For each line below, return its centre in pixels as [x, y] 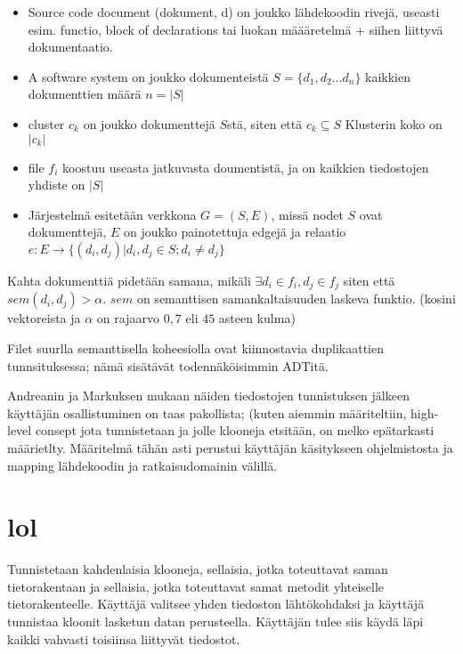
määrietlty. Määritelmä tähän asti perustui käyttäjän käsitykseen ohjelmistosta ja [230, 447]
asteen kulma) [257, 318]
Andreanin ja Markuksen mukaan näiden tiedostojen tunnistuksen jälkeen [208, 396]
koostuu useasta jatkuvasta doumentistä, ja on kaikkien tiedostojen [246, 167]
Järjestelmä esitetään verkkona [112, 214]
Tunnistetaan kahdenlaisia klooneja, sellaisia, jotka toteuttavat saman [198, 569]
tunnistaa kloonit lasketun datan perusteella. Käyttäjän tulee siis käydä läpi [215, 622]
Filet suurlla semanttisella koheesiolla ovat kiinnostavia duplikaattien [195, 347]
